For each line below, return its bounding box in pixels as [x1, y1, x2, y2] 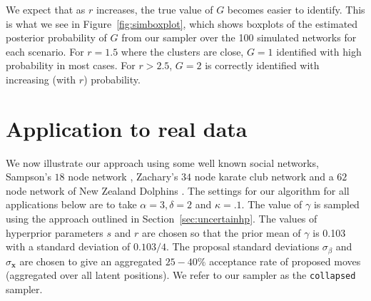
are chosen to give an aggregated [19, 253, 163, 268]
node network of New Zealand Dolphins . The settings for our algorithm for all [6, 183, 350, 198]
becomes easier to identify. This [227, 2, 365, 16]
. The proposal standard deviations [166, 239, 320, 254]
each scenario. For [6, 44, 84, 58]
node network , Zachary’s [68, 169, 178, 184]
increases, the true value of [96, 2, 213, 16]
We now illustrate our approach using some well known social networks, [6, 155, 319, 170]
